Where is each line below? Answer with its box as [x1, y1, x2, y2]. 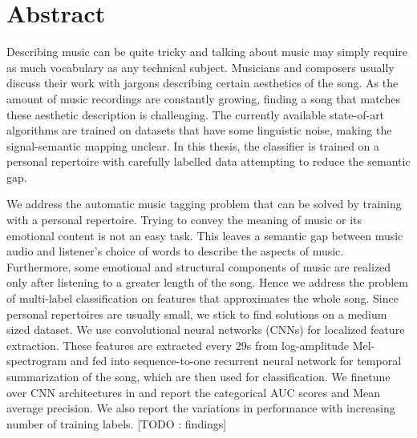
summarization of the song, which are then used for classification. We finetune [6, 368, 391, 384]
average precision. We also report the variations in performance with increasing [6, 400, 395, 416]
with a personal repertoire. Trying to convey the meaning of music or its [6, 211, 362, 228]
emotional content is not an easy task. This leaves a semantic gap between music [6, 227, 403, 243]
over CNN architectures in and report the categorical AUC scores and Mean [6, 384, 380, 400]
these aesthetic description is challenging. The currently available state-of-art [6, 106, 385, 123]
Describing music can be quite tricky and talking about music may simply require [6, 43, 407, 60]
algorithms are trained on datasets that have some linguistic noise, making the [6, 122, 392, 139]
